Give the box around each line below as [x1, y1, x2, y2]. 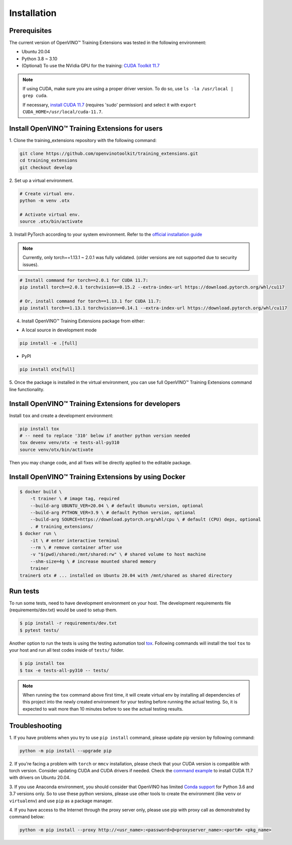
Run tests [9, 587, 39, 595]
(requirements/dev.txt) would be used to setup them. [9, 607, 117, 613]
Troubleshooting [9, 721, 62, 730]
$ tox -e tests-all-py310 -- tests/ [19, 668, 109, 673]
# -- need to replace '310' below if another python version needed [19, 433, 191, 438]
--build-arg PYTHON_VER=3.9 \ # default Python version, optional [30, 510, 196, 516]
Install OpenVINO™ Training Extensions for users [9, 125, 163, 133]
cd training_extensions [19, 157, 78, 163]
